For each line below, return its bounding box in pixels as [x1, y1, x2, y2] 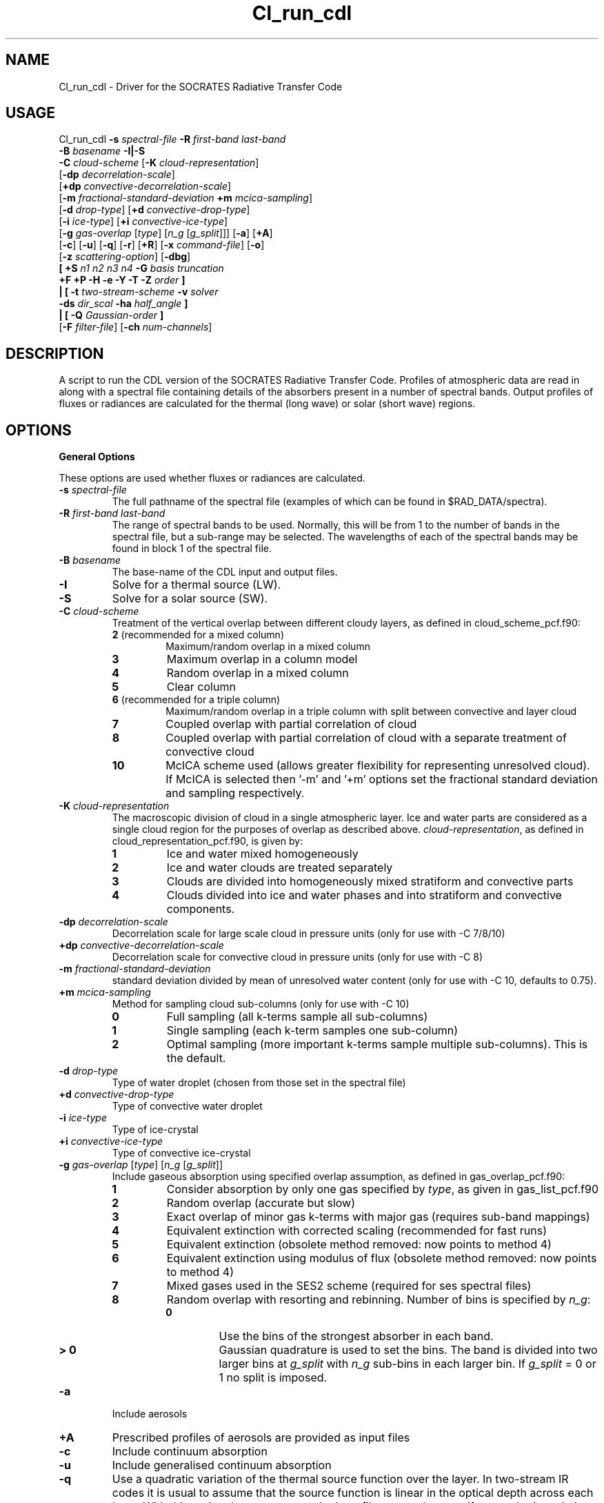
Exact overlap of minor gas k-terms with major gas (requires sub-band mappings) [166, 1210, 590, 1224]
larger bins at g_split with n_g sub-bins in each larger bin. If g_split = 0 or [219, 1357, 596, 1371]
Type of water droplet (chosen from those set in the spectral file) [112, 1077, 406, 1089]
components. [166, 902, 235, 916]
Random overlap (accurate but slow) [166, 1196, 356, 1210]
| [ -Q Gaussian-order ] [59, 309, 164, 322]
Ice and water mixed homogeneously [166, 847, 359, 861]
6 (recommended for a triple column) [112, 694, 281, 706]
